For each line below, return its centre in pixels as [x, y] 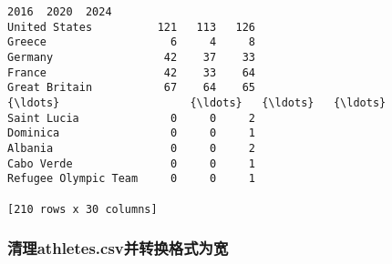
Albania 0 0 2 [132, 148]
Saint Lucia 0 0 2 [132, 118]
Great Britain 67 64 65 [132, 88]
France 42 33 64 [132, 72]
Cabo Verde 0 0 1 [132, 163]
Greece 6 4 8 [132, 42]
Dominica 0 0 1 [132, 133]
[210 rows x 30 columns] [83, 209]
